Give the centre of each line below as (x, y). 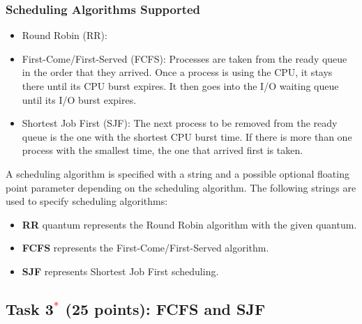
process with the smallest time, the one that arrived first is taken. (163, 150)
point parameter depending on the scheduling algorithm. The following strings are (181, 187)
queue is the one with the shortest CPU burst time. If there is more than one (187, 136)
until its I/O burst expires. (79, 99)
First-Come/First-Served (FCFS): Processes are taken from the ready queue (184, 58)
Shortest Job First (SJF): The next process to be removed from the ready (180, 123)
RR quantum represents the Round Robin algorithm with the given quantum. (189, 224)
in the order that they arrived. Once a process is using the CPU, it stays (177, 72)
